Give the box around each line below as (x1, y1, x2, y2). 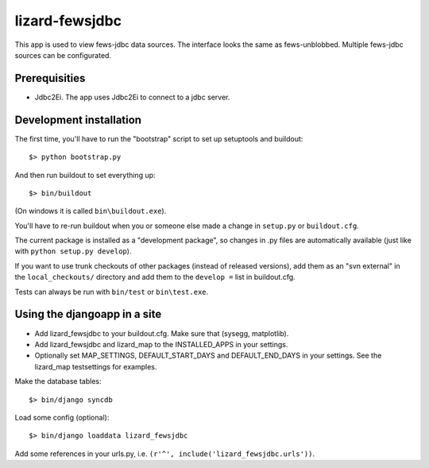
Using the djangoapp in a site (14, 307, 162, 321)
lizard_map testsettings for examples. (34, 362, 157, 371)
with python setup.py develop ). (14, 246, 132, 256)
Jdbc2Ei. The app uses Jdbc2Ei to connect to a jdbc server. (34, 92, 230, 102)
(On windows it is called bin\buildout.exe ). (14, 207, 167, 216)
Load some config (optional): (14, 412, 110, 422)
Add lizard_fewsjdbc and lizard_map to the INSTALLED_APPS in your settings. (34, 339, 288, 349)
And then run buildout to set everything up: (14, 170, 156, 180)
